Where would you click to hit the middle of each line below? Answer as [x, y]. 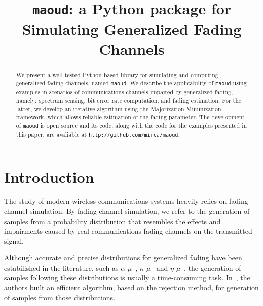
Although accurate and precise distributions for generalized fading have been [123, 258]
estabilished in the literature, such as [61, 267]
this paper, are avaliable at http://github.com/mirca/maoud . [98, 134]
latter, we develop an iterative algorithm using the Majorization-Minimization [119, 108]
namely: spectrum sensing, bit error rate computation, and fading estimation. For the [129, 100]
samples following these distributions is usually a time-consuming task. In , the [127, 277]
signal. [14, 241]
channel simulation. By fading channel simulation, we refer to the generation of [127, 211]
